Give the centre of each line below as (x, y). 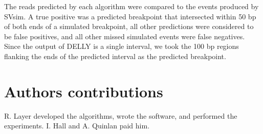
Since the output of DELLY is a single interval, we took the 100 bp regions (122, 46)
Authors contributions (84, 91)
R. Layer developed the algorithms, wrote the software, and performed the (121, 115)
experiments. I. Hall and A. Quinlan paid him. (77, 126)
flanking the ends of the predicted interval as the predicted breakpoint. (115, 56)
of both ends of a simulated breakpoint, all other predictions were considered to (129, 26)
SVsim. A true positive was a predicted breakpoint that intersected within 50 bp (130, 16)
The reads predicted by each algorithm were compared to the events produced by (131, 6)
